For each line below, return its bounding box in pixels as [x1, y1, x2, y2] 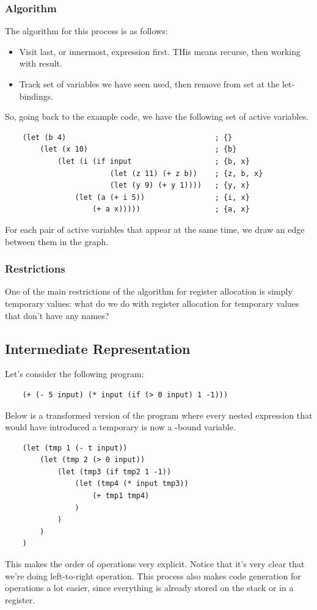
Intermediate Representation [5, 339, 191, 358]
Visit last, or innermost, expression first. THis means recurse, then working [19, 45, 301, 57]
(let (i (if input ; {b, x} [57, 156, 250, 166]
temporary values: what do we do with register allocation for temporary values [5, 296, 299, 309]
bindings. [19, 89, 54, 102]
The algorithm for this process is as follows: [5, 24, 168, 37]
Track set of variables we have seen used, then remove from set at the [19, 78, 280, 90]
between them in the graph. [5, 235, 109, 248]
